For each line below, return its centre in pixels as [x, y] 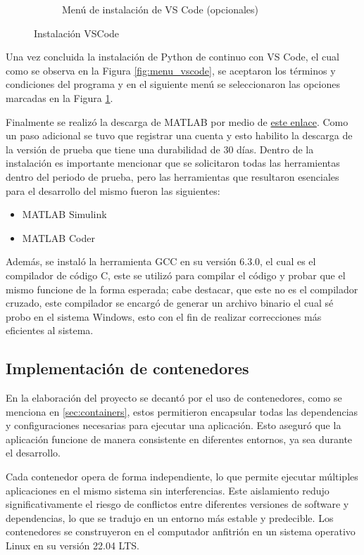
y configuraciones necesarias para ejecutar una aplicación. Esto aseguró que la [174, 425]
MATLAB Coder [58, 237]
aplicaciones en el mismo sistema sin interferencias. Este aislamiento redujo [168, 490]
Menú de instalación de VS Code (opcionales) [160, 9]
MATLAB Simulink [64, 214]
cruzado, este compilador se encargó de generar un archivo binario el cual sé [170, 303]
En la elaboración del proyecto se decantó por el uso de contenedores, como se [174, 398]
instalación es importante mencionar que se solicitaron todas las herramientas [173, 163]
